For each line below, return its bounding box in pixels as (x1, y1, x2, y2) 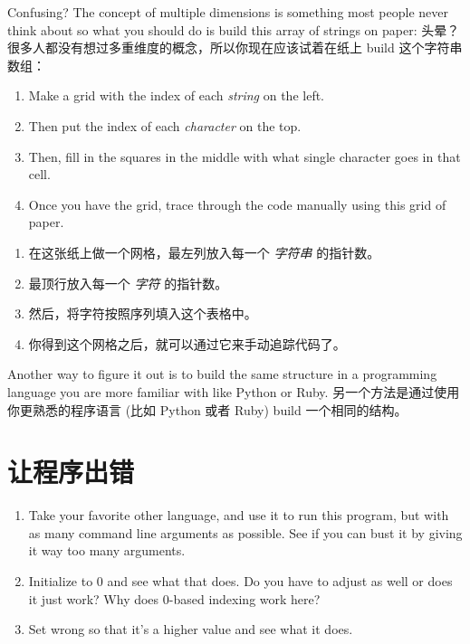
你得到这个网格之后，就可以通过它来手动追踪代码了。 (28, 334, 346, 353)
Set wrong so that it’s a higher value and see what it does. (28, 620, 353, 639)
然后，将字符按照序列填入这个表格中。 (28, 304, 257, 323)
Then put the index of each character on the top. (28, 116, 302, 135)
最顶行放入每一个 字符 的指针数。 (28, 273, 228, 292)
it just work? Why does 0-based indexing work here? (28, 589, 321, 608)
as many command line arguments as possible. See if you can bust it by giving (28, 523, 463, 542)
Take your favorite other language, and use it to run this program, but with (28, 506, 449, 525)
